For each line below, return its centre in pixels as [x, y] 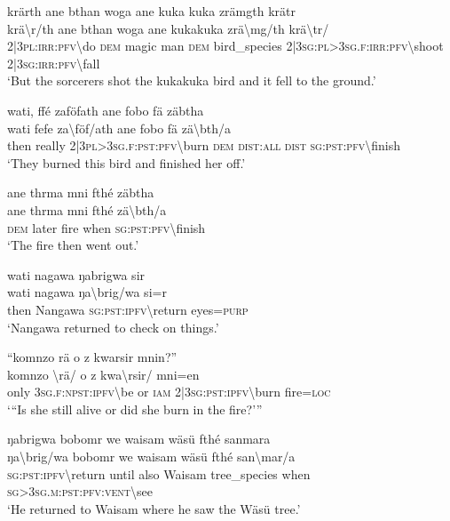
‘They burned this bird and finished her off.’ [126, 162]
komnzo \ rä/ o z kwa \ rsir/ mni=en [103, 374]
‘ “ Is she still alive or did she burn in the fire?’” [135, 409]
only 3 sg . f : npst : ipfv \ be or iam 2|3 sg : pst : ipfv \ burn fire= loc [169, 392]
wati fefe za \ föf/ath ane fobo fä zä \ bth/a [119, 128]
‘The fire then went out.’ [73, 245]
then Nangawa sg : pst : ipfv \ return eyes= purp [128, 309]
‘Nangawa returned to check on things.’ [113, 327]
